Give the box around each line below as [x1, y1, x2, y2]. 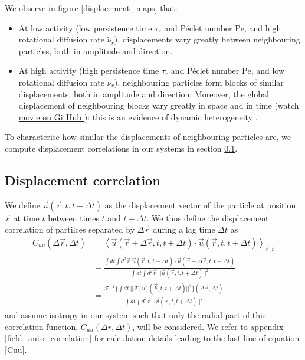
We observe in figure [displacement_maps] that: [5, 2, 178, 14]
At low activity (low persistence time [18, 21, 152, 34]
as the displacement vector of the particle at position [104, 198, 296, 211]
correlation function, [5, 320, 78, 332]
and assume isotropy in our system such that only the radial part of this [5, 309, 266, 321]
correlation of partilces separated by [5, 223, 135, 235]
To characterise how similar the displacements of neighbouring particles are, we [5, 130, 291, 143]
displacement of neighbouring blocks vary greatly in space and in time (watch [18, 99, 299, 112]
